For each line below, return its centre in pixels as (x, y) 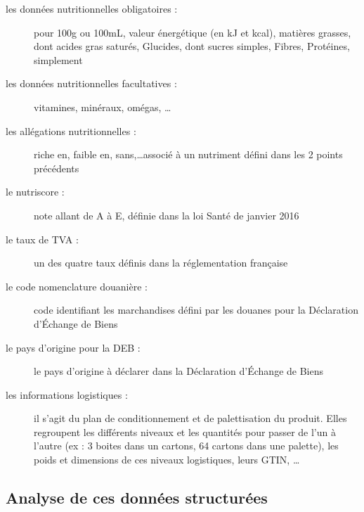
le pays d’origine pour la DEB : (73, 347)
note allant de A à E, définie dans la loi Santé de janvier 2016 (167, 215)
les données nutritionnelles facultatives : (91, 83)
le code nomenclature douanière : (77, 286)
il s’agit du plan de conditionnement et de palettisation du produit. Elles (190, 418)
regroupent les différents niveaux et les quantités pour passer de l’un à (185, 431)
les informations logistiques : (67, 394)
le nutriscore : (35, 192)
